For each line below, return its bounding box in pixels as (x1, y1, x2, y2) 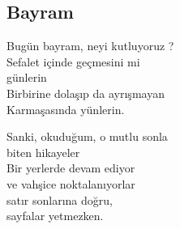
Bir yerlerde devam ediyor (6, 159, 135, 176)
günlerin (6, 69, 47, 86)
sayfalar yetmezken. (6, 207, 104, 224)
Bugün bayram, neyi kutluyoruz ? (6, 37, 174, 54)
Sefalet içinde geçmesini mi (6, 53, 140, 70)
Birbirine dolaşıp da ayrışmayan (6, 84, 165, 101)
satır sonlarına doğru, (6, 191, 113, 208)
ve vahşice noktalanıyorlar (6, 175, 135, 192)
